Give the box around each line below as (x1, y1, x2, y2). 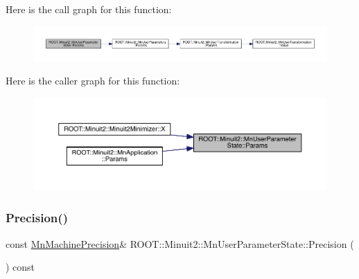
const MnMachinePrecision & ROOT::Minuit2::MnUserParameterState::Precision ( (6, 236, 354, 251)
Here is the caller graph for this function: (6, 73, 180, 88)
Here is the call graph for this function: (6, 2, 172, 16)
